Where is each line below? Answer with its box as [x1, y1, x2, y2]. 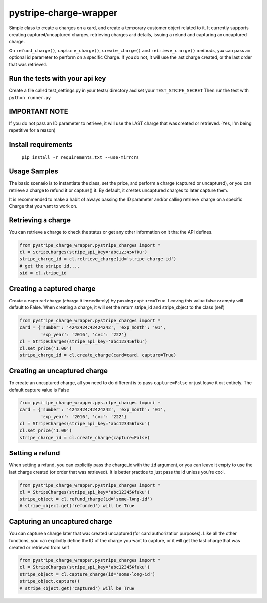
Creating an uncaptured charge [9, 367, 108, 375]
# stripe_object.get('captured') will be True [19, 585, 134, 591]
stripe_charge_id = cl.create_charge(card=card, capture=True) [19, 352, 177, 358]
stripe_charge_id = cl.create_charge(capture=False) [19, 435, 150, 440]
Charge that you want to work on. [9, 203, 78, 209]
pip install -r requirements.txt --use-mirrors [21, 154, 139, 160]
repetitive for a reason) [9, 127, 56, 133]
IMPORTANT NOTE [9, 107, 69, 116]
